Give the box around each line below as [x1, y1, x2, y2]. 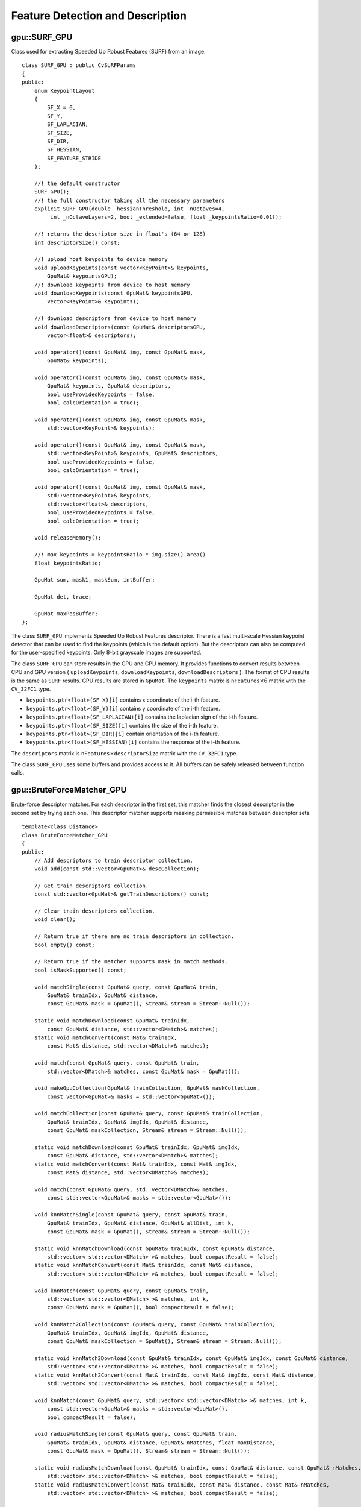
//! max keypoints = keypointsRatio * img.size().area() [34, 552, 206, 558]
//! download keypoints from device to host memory [34, 281, 190, 288]
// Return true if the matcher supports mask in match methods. [34, 958, 228, 965]
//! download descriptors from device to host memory [34, 315, 197, 322]
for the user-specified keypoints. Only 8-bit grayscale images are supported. [11, 649, 202, 656]
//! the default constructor [34, 180, 120, 187]
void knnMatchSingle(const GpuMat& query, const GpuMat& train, [34, 1212, 228, 1218]
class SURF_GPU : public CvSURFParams [22, 62, 137, 69]
